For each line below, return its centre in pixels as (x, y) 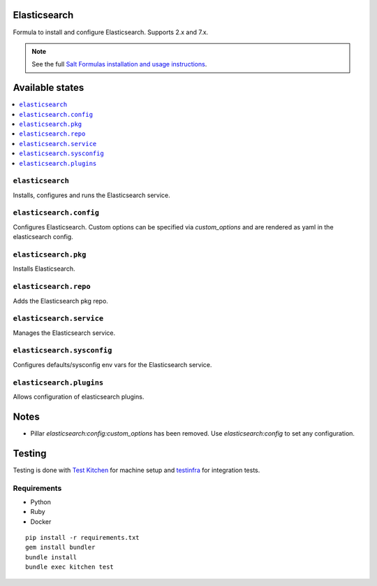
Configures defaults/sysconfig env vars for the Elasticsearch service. (112, 364)
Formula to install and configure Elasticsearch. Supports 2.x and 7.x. (111, 32)
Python (41, 502)
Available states (49, 88)
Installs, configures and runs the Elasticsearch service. (91, 195)
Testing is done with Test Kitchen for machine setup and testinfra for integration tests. (136, 470)
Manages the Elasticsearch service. (64, 333)
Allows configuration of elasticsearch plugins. (79, 396)
